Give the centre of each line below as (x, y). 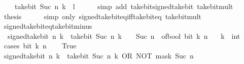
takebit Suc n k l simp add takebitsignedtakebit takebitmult (124, 6)
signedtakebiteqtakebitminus (48, 26)
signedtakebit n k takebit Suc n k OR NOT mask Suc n (99, 55)
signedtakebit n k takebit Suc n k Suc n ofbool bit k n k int (124, 36)
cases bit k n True (40, 46)
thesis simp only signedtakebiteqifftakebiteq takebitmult (102, 16)
